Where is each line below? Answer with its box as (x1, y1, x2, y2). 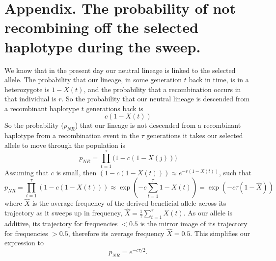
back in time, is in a (189, 74, 249, 85)
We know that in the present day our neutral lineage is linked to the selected (4, 65, 236, 75)
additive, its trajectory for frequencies (4, 218, 118, 228)
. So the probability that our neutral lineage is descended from (61, 94, 250, 104)
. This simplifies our (190, 228, 250, 238)
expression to (4, 237, 44, 248)
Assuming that (4, 167, 49, 177)
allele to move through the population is (4, 140, 125, 150)
